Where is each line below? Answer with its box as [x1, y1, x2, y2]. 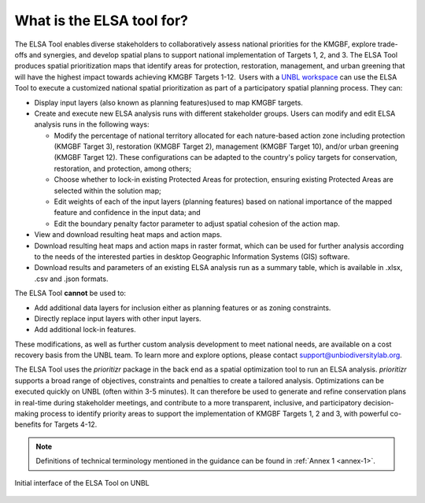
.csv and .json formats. [34, 274, 109, 283]
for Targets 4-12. [42, 420, 98, 429]
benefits [14, 420, 42, 429]
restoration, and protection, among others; [54, 164, 192, 173]
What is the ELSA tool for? [14, 12, 189, 29]
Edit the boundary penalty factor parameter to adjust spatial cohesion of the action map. [54, 219, 340, 228]
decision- [363, 398, 394, 407]
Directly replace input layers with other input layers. [34, 313, 201, 323]
